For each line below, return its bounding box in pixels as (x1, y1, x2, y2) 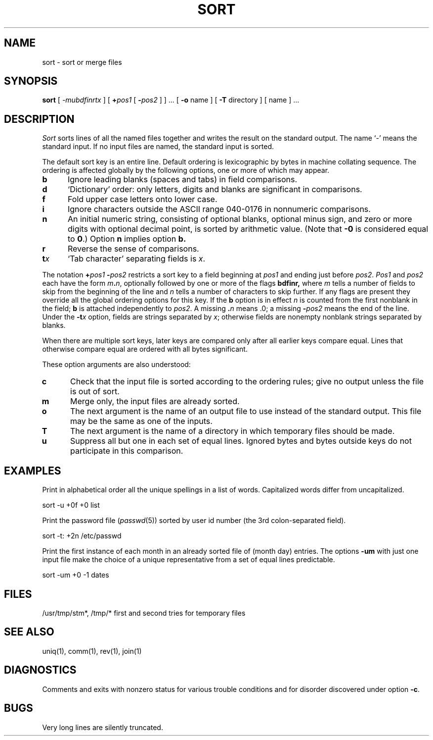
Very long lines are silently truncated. (42, 723, 163, 732)
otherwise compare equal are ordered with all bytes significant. (42, 345, 248, 354)
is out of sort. (70, 386, 120, 397)
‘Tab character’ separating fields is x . (67, 254, 206, 264)
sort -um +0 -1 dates (42, 571, 109, 580)
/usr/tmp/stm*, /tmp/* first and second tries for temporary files (42, 608, 246, 617)
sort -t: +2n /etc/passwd (42, 531, 122, 540)
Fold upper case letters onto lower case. (67, 194, 217, 205)
